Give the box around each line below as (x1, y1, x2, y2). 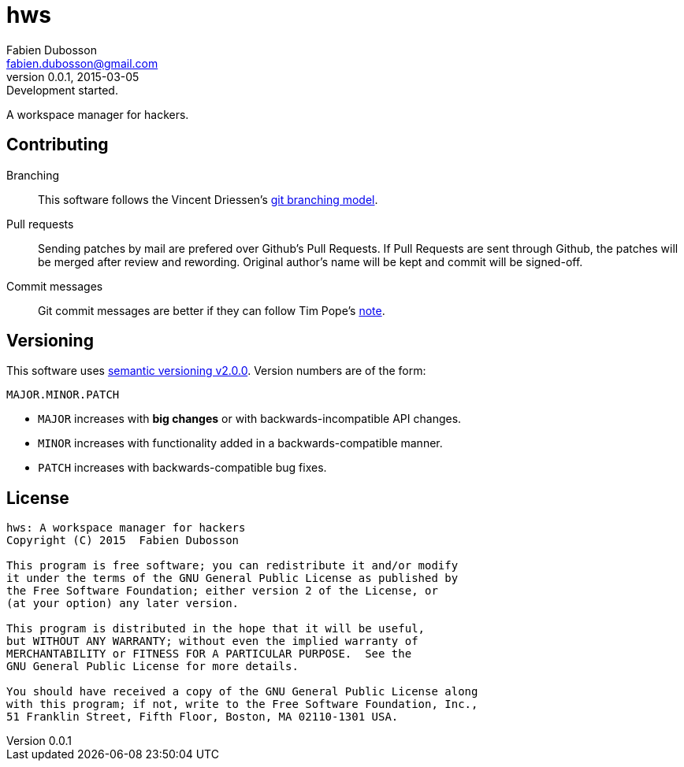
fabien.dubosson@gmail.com (6, 56, 158, 70)
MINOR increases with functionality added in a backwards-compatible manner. (38, 436, 443, 450)
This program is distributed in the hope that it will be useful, (6, 622, 426, 635)
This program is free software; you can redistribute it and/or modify (6, 559, 459, 572)
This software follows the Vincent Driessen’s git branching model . (38, 192, 378, 206)
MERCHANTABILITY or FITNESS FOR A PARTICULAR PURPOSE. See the (6, 647, 412, 661)
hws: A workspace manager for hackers (6, 521, 246, 535)
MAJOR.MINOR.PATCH (6, 388, 120, 402)
